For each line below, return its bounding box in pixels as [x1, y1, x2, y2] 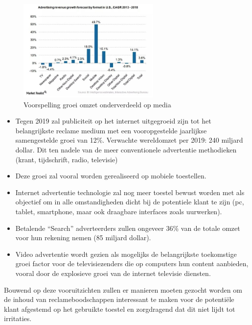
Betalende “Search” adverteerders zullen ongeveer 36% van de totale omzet [15, 223, 240, 233]
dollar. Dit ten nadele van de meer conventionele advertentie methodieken [15, 145, 237, 155]
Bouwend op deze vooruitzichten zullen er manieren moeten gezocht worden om [4, 284, 242, 295]
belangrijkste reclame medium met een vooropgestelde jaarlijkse [15, 125, 207, 135]
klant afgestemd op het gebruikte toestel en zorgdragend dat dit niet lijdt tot [4, 303, 235, 314]
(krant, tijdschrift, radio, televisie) [15, 154, 118, 164]
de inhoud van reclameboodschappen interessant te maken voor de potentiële [4, 294, 234, 304]
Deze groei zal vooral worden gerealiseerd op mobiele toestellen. [15, 171, 206, 181]
